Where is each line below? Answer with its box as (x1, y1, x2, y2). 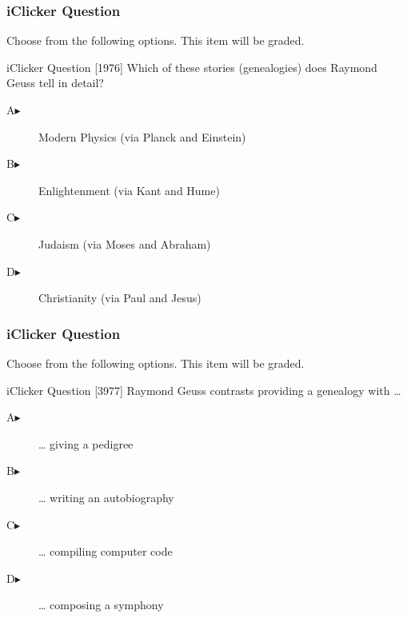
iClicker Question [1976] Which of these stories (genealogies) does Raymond (6, 58, 377, 75)
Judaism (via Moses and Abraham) (38, 235, 211, 252)
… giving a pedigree (38, 435, 134, 452)
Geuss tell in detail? (6, 74, 104, 91)
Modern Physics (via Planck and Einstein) (38, 128, 246, 145)
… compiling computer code (38, 543, 173, 560)
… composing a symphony (38, 596, 164, 613)
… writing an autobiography (38, 488, 174, 505)
